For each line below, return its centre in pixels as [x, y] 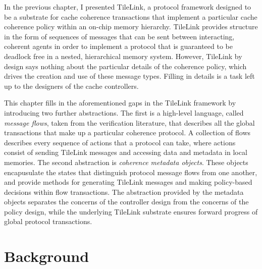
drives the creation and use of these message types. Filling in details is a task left [129, 76]
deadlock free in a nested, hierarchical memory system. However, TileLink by [123, 56]
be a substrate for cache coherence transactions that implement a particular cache [131, 16]
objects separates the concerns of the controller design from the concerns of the [126, 202]
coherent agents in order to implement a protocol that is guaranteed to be [118, 46]
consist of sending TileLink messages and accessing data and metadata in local [126, 152]
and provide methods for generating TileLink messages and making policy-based [128, 182]
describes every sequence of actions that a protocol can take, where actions [120, 142]
